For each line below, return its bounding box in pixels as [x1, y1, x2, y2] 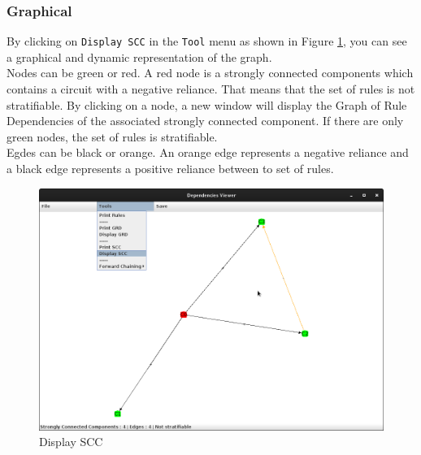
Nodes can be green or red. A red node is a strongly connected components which [7, 64, 414, 81]
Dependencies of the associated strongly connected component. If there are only [7, 112, 404, 129]
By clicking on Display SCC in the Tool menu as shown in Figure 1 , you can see [7, 32, 407, 50]
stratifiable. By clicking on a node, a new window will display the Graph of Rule [7, 96, 407, 113]
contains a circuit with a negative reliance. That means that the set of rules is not [7, 80, 415, 97]
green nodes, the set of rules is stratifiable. [7, 128, 218, 145]
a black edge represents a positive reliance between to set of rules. [7, 160, 334, 177]
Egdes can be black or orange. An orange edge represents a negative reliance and [7, 144, 409, 161]
